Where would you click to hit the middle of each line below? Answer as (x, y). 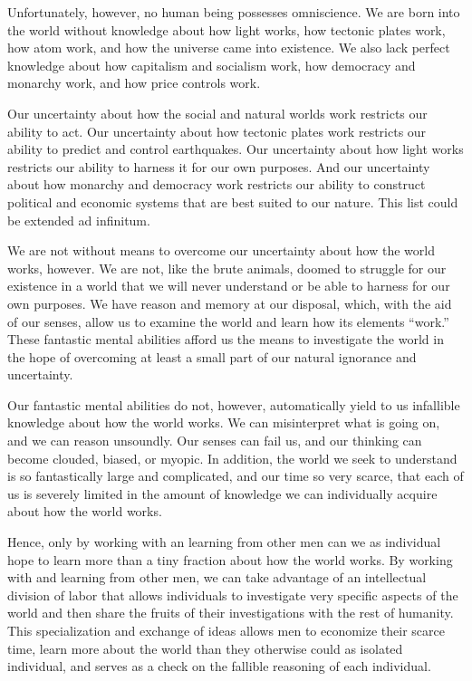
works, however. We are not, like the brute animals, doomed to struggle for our (227, 268)
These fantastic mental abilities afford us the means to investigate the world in (226, 339)
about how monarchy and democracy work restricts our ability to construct (217, 184)
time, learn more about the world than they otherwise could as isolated (205, 648)
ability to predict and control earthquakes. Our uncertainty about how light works (236, 149)
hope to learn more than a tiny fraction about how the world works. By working (230, 559)
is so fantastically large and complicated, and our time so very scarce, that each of (236, 476)
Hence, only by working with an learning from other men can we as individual (224, 542)
